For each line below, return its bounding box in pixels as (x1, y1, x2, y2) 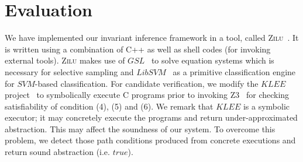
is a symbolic (243, 100, 290, 112)
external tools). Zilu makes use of (5, 54, 125, 66)
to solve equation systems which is (151, 54, 274, 66)
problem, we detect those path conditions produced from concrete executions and (5, 134, 296, 146)
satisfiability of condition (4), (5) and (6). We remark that (5, 100, 214, 112)
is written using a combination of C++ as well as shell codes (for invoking (5, 43, 271, 55)
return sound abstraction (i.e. (5, 146, 110, 158)
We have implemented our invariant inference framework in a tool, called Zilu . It (5, 31, 299, 44)
